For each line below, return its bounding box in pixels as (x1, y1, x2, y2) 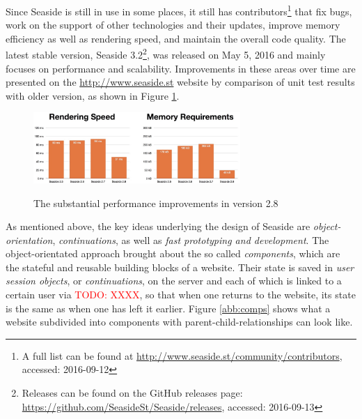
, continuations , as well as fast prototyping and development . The (52, 232, 329, 247)
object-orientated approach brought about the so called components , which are (6, 246, 340, 261)
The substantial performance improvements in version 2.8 (33, 195, 278, 210)
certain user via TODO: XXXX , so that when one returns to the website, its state (6, 287, 356, 302)
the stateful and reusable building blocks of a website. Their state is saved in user (6, 259, 354, 274)
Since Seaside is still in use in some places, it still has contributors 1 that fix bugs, (6, 2, 352, 18)
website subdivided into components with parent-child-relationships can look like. (6, 314, 353, 329)
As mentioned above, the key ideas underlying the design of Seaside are (6, 219, 310, 234)
